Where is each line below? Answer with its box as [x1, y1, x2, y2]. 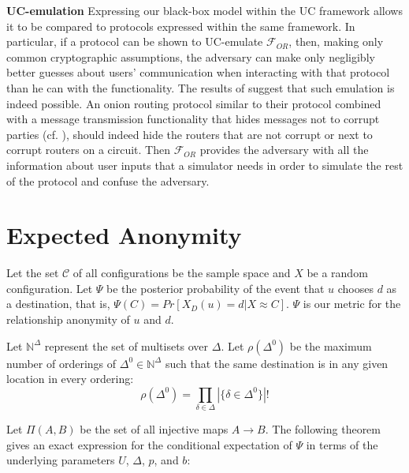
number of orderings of [6, 355, 117, 371]
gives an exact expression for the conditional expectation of [6, 436, 292, 452]
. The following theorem [265, 421, 381, 437]
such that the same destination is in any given [165, 355, 389, 371]
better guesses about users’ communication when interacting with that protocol [6, 64, 390, 81]
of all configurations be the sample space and [73, 265, 291, 281]
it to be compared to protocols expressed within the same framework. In [6, 17, 355, 34]
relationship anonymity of [6, 311, 130, 328]
